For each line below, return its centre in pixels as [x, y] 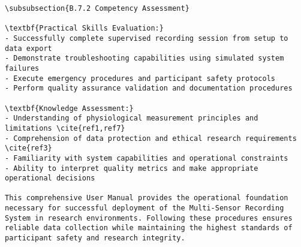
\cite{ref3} [28, 148]
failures [22, 68]
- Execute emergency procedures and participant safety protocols [140, 78]
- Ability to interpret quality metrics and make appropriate [132, 168]
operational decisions [50, 178]
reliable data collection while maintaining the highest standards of [149, 228]
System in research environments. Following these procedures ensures [149, 218]
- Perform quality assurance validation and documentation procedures [149, 88]
